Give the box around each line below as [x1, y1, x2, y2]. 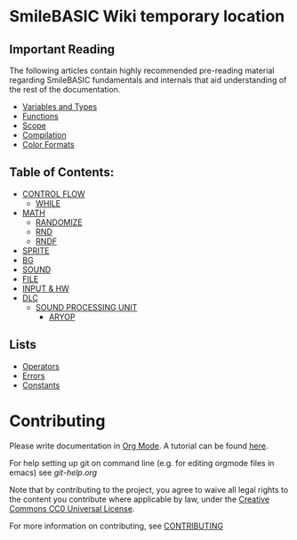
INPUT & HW [21, 283, 69, 294]
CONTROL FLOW [21, 189, 86, 199]
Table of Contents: [9, 165, 115, 180]
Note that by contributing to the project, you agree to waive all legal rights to [9, 484, 289, 495]
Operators [21, 360, 60, 371]
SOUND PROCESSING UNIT [35, 302, 138, 312]
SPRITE [21, 245, 50, 255]
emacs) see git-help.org [9, 467, 98, 478]
